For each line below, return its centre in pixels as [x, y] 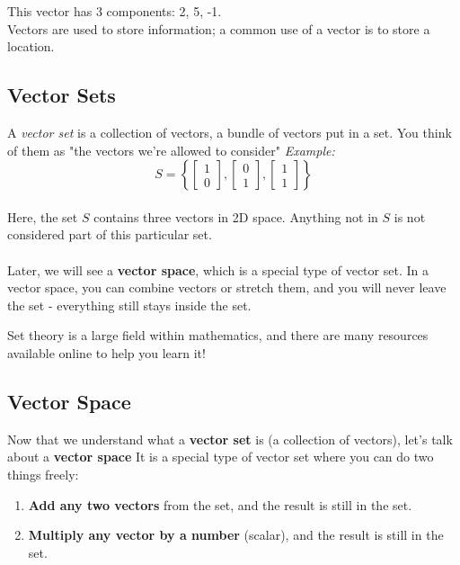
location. [31, 46]
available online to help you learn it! [106, 352]
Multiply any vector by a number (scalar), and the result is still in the [236, 535]
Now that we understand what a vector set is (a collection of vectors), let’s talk [230, 439]
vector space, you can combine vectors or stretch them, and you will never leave [227, 287]
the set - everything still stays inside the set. [129, 305]
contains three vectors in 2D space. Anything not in [236, 216]
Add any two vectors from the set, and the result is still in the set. [220, 504]
